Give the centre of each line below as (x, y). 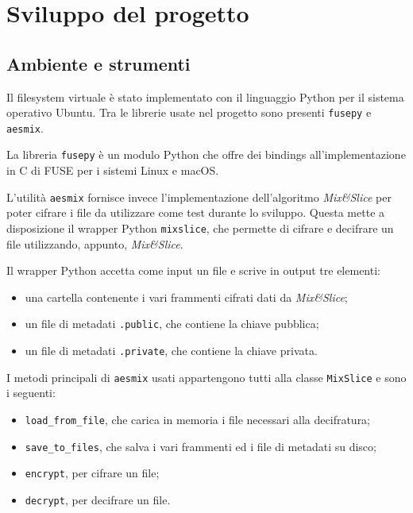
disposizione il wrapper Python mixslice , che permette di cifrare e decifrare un (200, 228)
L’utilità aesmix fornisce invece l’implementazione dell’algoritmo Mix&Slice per (199, 197)
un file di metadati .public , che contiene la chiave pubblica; (172, 324)
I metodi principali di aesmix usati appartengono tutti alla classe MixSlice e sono (206, 377)
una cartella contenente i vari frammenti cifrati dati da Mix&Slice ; (186, 297)
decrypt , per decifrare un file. (98, 499)
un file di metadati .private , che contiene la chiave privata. (171, 351)
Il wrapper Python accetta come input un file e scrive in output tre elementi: (193, 270)
